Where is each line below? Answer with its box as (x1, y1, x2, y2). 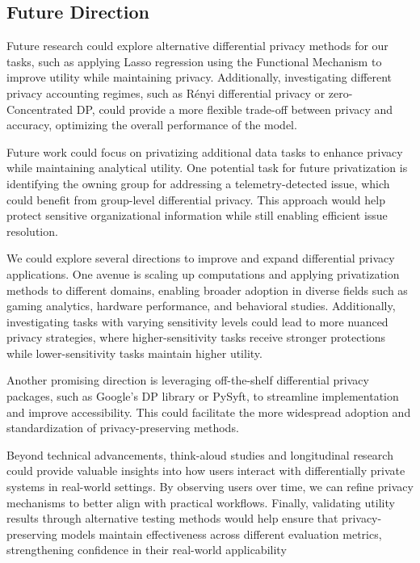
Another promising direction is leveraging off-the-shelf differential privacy (6, 372, 369, 389)
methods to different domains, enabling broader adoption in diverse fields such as (6, 281, 408, 298)
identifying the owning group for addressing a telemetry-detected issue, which (6, 174, 390, 191)
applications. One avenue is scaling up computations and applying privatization (6, 265, 400, 282)
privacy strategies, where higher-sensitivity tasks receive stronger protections (6, 329, 386, 346)
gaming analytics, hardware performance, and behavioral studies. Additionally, (6, 297, 396, 314)
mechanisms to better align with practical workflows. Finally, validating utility (6, 494, 395, 510)
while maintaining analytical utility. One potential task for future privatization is (6, 159, 408, 176)
